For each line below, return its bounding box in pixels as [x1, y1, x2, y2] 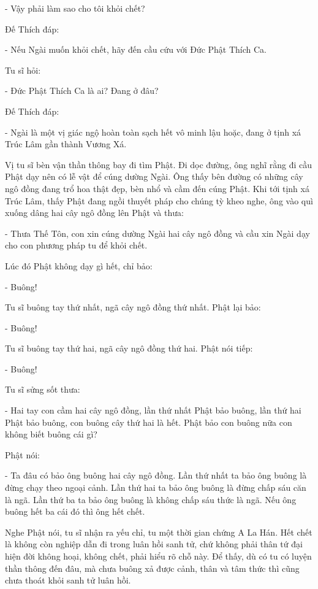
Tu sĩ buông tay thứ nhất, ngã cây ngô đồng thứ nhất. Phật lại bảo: [5, 301, 261, 314]
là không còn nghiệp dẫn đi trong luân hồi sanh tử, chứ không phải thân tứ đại [5, 537, 303, 550]
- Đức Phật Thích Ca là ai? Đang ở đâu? [5, 84, 159, 97]
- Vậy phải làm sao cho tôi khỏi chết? [5, 2, 145, 14]
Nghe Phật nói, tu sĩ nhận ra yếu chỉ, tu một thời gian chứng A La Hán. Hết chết [5, 525, 312, 538]
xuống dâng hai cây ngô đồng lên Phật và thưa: [5, 206, 184, 219]
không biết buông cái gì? [5, 428, 97, 441]
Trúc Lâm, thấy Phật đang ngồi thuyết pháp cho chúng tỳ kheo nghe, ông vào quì [5, 194, 313, 207]
